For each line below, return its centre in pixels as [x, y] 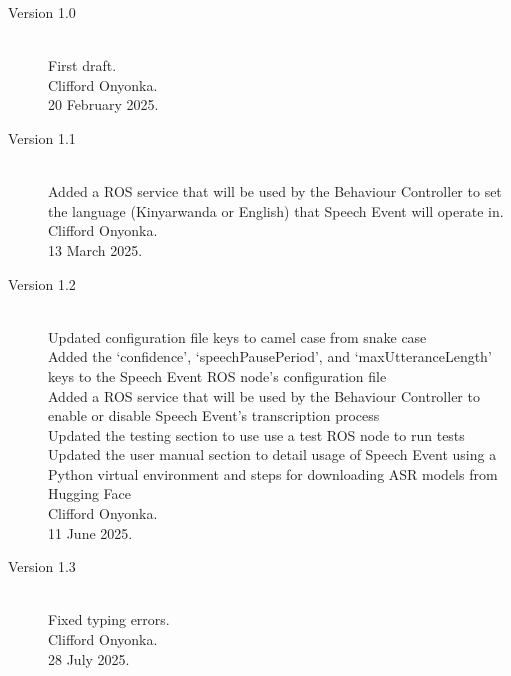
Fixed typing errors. [109, 619]
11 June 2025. [90, 532]
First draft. [82, 65]
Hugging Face [90, 493]
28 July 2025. [89, 658]
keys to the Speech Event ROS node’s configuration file [217, 375]
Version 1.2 [42, 283]
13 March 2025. [95, 249]
